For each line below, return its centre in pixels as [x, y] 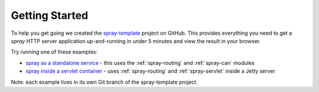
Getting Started [50, 15]
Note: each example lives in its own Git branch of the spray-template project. [104, 82]
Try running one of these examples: [54, 52]
